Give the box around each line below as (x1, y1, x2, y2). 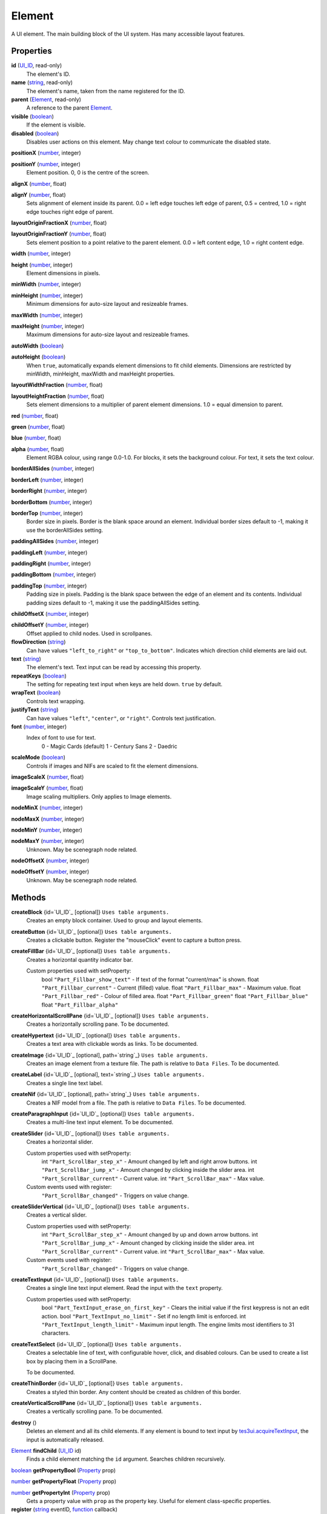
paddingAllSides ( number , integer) (11, 538, 99, 545)
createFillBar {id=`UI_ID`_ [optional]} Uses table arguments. (11, 948, 171, 955)
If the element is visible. (26, 121, 86, 128)
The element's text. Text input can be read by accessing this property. (26, 664, 202, 671)
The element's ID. (26, 70, 71, 78)
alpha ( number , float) (11, 445, 65, 452)
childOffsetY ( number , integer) (11, 621, 89, 629)
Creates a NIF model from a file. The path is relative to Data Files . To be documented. (26, 1099, 246, 1106)
